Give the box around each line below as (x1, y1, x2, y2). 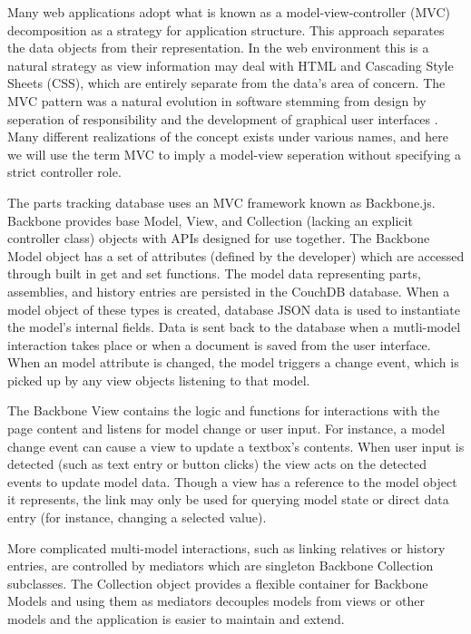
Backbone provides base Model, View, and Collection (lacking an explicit (7, 210, 413, 229)
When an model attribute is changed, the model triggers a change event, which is (7, 353, 459, 372)
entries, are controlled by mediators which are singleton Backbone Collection (7, 556, 434, 575)
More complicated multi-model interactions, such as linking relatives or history (7, 538, 446, 557)
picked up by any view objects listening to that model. (7, 370, 310, 389)
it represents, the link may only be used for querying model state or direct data (7, 490, 449, 509)
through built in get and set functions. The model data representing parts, (7, 264, 421, 283)
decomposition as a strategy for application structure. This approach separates (7, 20, 445, 39)
